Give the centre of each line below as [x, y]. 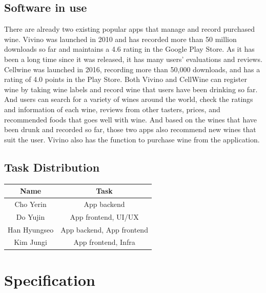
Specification [50, 279]
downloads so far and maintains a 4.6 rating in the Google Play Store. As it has [129, 49]
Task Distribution [52, 167]
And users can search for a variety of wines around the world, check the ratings [129, 99]
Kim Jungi [30, 242]
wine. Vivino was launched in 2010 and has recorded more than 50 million [120, 39]
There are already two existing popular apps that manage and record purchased [129, 29]
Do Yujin [30, 216]
